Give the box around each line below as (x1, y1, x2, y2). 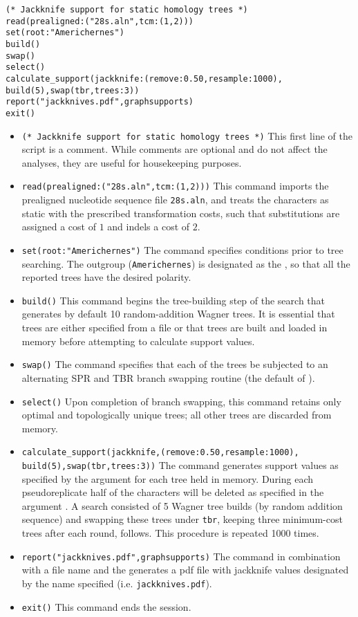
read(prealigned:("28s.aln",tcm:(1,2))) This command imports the (21, 178, 329, 193)
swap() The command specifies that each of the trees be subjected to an (21, 357, 328, 371)
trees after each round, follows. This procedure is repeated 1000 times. (21, 526, 319, 540)
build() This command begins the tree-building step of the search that (21, 293, 326, 307)
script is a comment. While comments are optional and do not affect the (21, 142, 328, 156)
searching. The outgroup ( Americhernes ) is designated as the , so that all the (21, 256, 350, 270)
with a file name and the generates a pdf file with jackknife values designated (21, 562, 349, 577)
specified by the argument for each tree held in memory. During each (21, 471, 314, 486)
